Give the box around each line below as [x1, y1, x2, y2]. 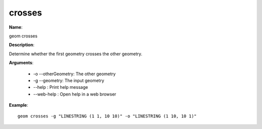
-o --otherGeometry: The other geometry [33, 71, 116, 77]
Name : [9, 24, 23, 30]
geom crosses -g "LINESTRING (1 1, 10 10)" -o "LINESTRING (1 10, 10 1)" [17, 113, 197, 119]
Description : [9, 42, 35, 48]
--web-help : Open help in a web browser [33, 91, 116, 97]
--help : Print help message [33, 84, 88, 90]
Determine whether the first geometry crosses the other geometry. [9, 51, 143, 57]
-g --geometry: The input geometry [33, 78, 104, 83]
